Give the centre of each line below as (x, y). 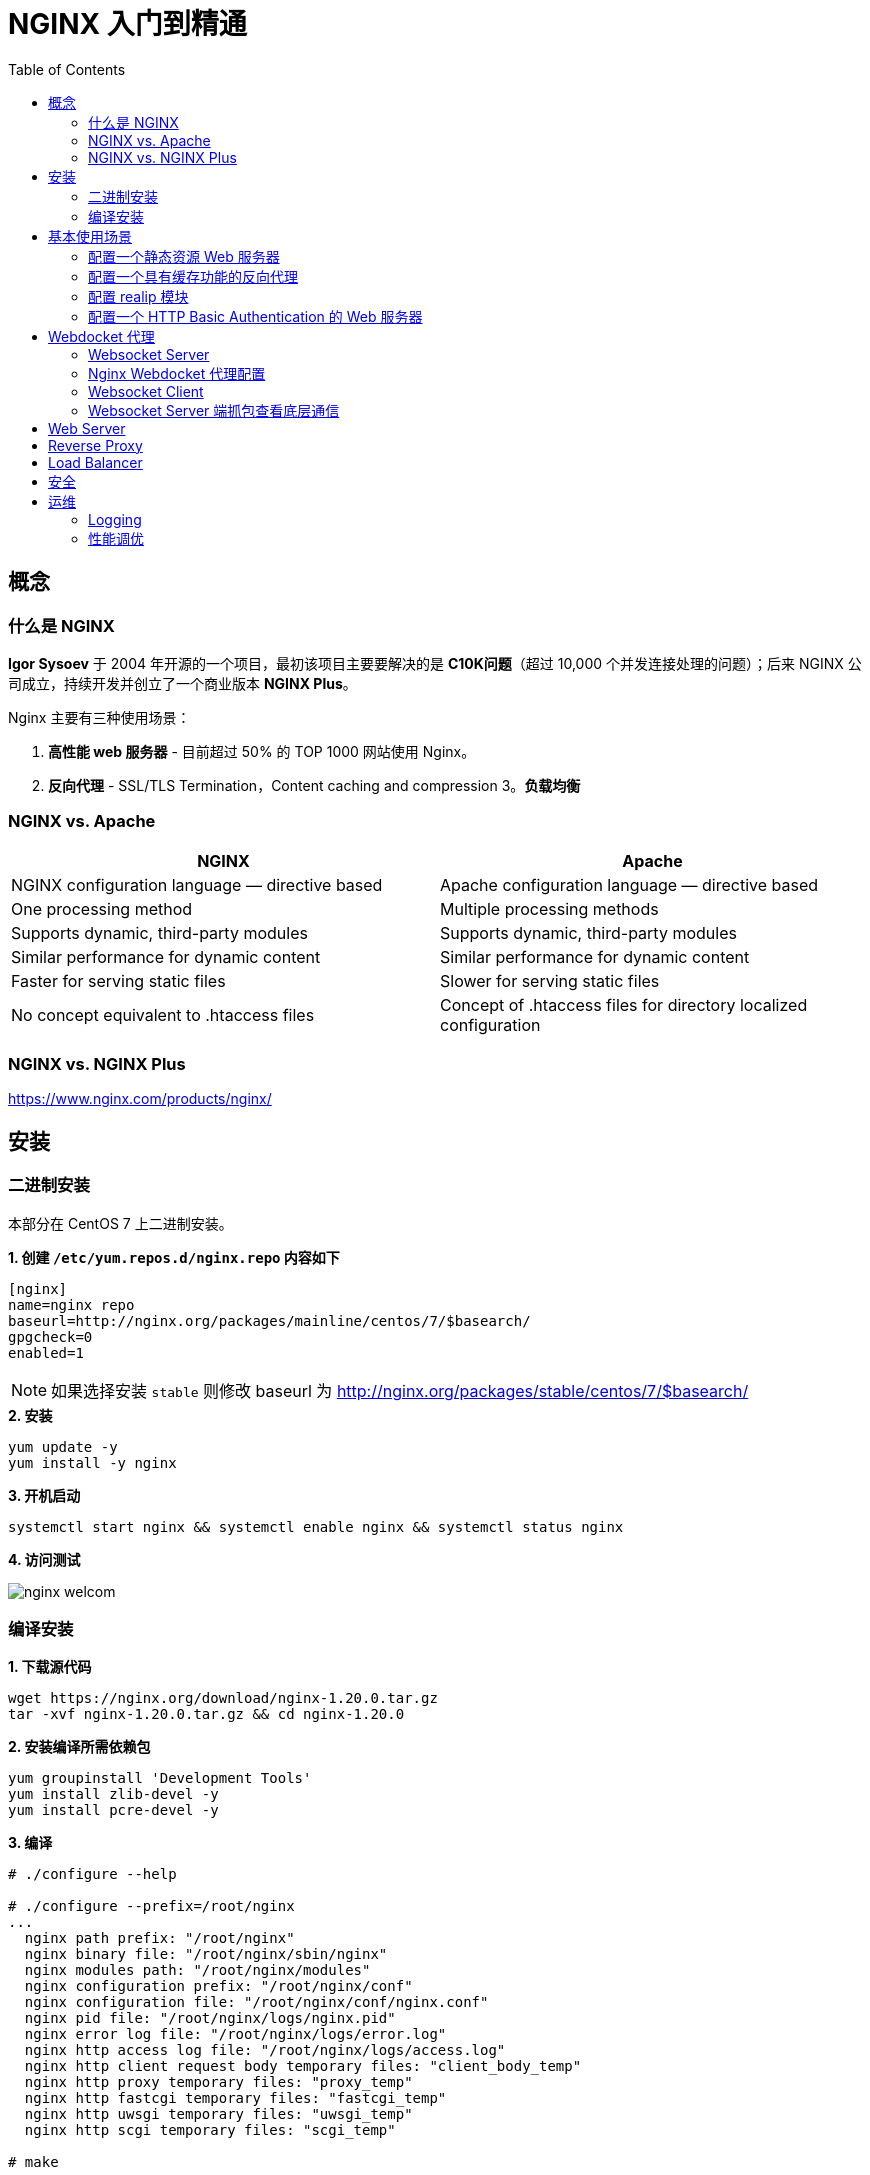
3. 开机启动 (44, 1495)
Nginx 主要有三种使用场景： (99, 717)
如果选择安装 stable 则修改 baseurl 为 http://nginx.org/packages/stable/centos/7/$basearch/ (400, 1390)
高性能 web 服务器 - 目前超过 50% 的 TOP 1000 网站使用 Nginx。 (262, 751)
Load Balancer (95, 462)
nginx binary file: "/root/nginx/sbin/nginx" (206, 1954)
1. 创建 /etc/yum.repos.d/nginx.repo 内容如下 (174, 1257)
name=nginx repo (71, 1304)
